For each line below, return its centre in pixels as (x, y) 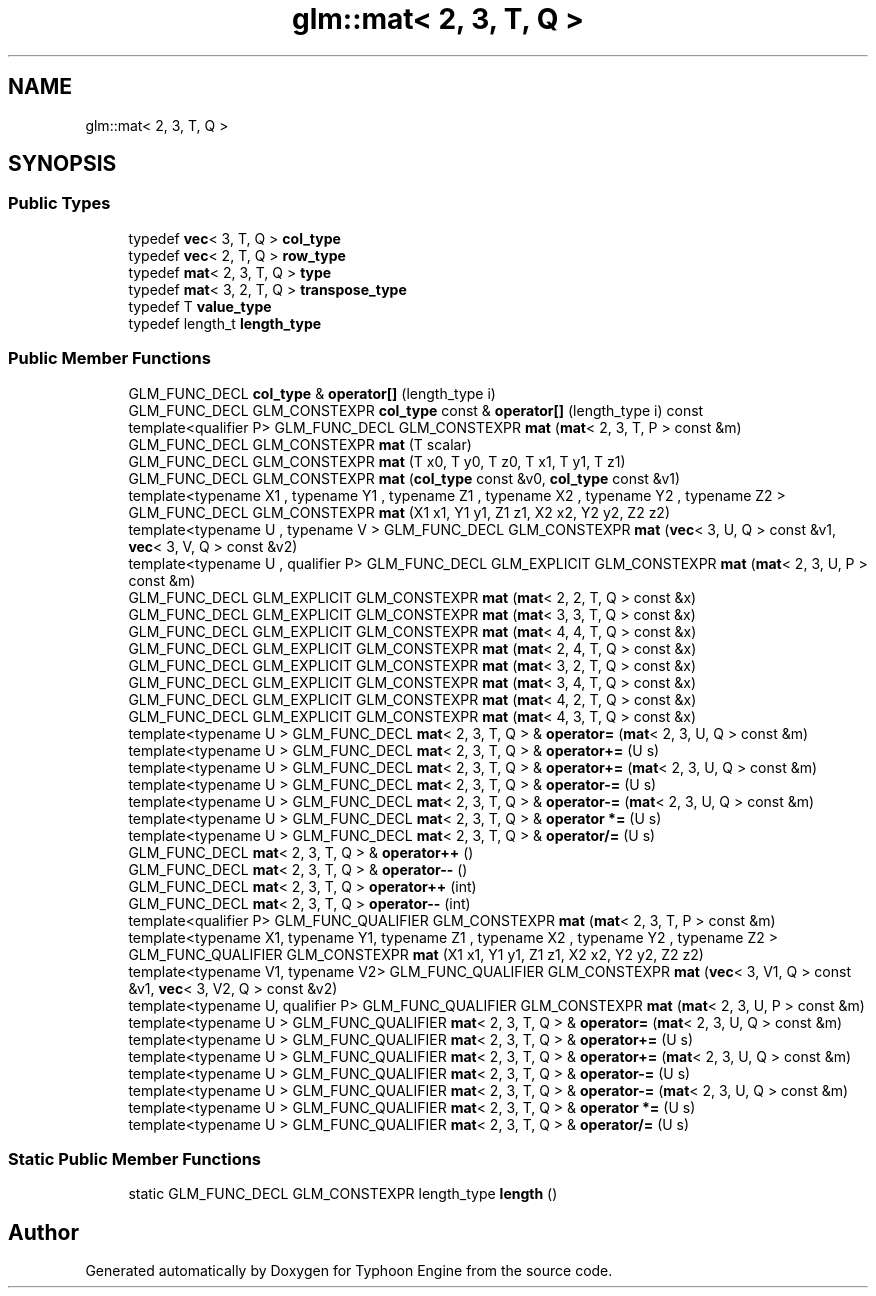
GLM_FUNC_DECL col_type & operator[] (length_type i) (312, 393)
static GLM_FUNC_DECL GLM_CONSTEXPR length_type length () (343, 1194)
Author (43, 1232)
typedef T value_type (200, 306)
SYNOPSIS (62, 164)
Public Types (59, 203)
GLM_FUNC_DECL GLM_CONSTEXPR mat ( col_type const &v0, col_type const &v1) (404, 478)
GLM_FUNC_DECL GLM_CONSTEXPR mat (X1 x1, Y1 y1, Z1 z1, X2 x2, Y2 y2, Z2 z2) (399, 512)
